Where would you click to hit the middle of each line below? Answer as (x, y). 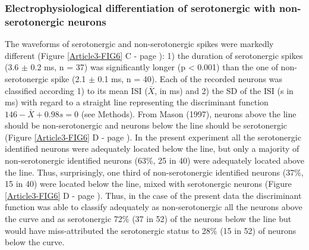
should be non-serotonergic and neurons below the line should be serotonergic (146, 125)
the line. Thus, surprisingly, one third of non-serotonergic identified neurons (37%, (154, 172)
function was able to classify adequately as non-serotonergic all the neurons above (154, 207)
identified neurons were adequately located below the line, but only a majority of (152, 149)
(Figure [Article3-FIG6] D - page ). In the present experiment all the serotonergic (153, 137)
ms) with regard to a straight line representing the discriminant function (137, 102)
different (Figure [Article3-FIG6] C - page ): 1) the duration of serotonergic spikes (154, 55)
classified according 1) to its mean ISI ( (76, 90)
